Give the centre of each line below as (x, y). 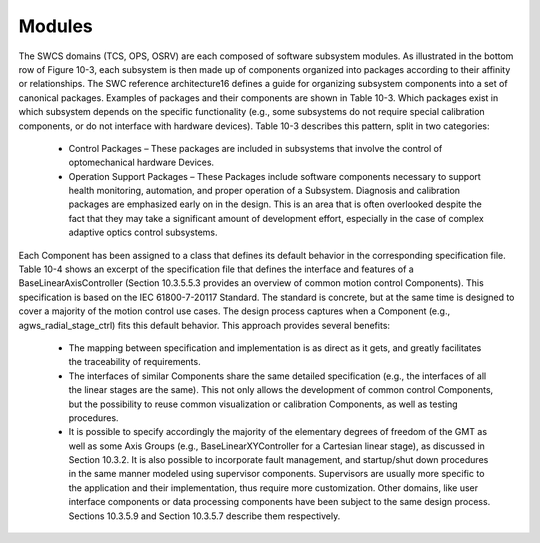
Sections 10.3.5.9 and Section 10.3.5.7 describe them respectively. (204, 516)
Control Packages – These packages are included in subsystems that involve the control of (255, 148)
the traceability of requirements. (134, 362)
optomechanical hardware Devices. (141, 162)
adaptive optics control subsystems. (143, 232)
